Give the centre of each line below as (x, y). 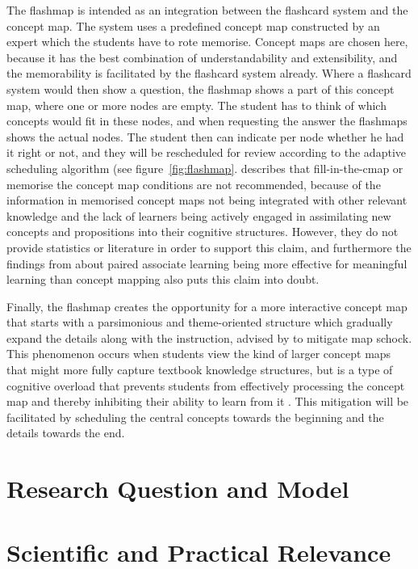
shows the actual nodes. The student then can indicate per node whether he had (205, 136)
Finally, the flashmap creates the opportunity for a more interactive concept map (207, 306)
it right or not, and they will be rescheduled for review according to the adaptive (206, 152)
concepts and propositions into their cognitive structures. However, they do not (203, 232)
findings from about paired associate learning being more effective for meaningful (207, 263)
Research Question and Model (178, 489)
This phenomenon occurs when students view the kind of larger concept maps (199, 354)
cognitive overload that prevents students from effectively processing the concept (206, 385)
